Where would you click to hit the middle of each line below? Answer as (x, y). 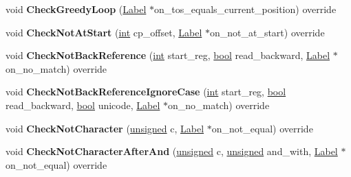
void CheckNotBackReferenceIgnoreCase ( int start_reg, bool (146, 92)
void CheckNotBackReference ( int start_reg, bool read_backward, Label (168, 55)
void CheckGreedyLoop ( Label (76, 9)
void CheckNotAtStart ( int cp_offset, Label (104, 32)
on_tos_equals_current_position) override (245, 9)
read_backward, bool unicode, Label (83, 105)
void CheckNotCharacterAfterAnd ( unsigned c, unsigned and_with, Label (172, 151)
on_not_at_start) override (267, 32)
